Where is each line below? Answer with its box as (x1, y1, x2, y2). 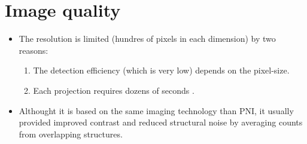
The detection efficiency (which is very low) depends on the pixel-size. (33, 64, 290, 76)
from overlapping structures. (19, 127, 123, 140)
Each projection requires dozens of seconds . (33, 84, 194, 96)
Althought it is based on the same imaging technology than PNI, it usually (19, 104, 294, 117)
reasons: (19, 44, 48, 56)
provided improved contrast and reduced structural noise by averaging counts (19, 116, 303, 128)
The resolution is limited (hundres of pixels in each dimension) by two (19, 32, 276, 45)
